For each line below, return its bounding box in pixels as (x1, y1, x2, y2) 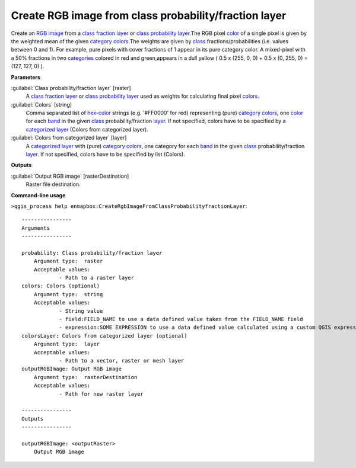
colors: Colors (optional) (21, 283, 100, 290)
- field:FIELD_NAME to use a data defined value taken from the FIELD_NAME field (59, 316, 303, 323)
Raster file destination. (26, 181, 81, 188)
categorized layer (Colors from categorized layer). (26, 126, 148, 133)
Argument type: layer (33, 341, 100, 348)
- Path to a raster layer (59, 274, 135, 281)
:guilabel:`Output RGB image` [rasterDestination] (11, 172, 129, 179)
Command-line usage (11, 191, 66, 198)
